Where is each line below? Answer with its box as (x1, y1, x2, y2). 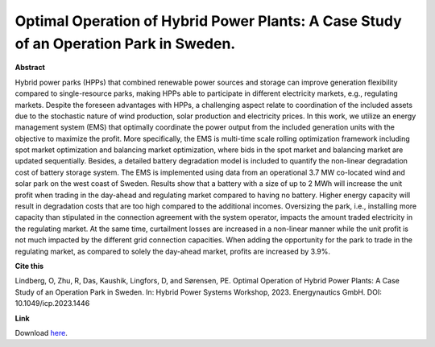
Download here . (14, 328, 68, 337)
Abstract (14, 63, 46, 72)
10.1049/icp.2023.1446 (14, 299, 90, 308)
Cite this (14, 261, 44, 271)
